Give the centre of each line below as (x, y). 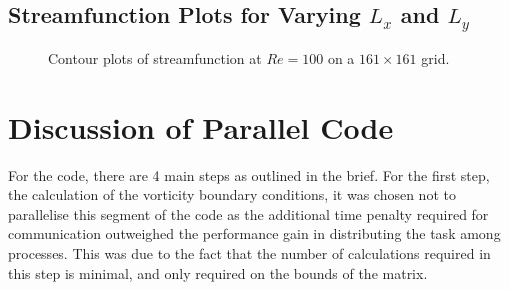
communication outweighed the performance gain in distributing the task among (254, 233)
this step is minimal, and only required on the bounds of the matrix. (218, 272)
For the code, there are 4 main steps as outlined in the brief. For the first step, (249, 174)
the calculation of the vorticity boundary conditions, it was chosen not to (232, 194)
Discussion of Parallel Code (201, 126)
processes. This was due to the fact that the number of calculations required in (249, 253)
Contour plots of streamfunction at (155, 57)
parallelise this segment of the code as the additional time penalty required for (248, 213)
